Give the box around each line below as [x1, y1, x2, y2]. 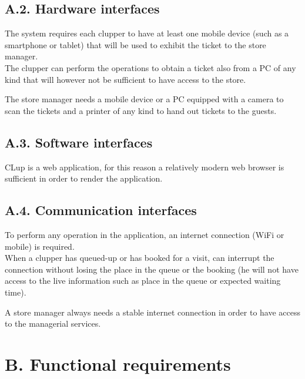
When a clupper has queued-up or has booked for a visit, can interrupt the [5, 251, 274, 264]
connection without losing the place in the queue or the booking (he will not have [5, 263, 299, 275]
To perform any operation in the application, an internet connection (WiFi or [5, 228, 284, 240]
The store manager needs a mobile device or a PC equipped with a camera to [5, 93, 284, 105]
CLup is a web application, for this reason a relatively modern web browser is [5, 160, 284, 173]
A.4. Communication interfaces [5, 201, 197, 219]
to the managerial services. [5, 317, 101, 330]
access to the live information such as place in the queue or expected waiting [5, 274, 281, 287]
